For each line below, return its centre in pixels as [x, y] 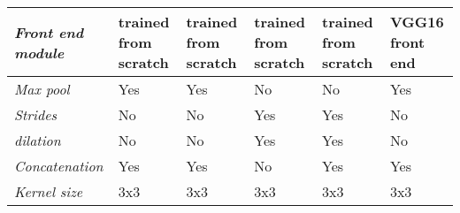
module [39, 52]
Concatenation [59, 166]
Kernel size [49, 191]
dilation [38, 140]
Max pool [42, 89]
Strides [36, 114]
